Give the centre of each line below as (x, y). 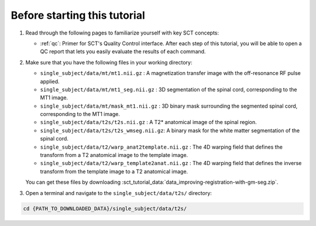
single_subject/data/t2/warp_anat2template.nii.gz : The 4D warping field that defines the (162, 147)
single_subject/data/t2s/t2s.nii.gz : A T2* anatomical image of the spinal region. (148, 122)
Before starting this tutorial (78, 15)
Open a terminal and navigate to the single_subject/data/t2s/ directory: (118, 193)
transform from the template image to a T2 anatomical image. (114, 171)
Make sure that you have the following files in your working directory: (109, 62)
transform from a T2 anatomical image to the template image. (114, 155)
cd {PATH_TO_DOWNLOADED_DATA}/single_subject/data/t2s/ (105, 208)
